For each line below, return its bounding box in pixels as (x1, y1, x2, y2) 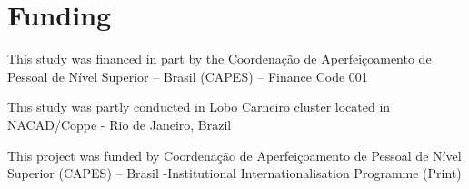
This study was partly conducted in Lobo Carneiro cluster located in (7, 97, 391, 116)
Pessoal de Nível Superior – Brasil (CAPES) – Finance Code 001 (7, 66, 368, 85)
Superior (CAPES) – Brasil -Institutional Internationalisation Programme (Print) (7, 164, 462, 183)
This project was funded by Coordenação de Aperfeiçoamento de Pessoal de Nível (7, 145, 462, 164)
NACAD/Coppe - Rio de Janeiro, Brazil (7, 114, 232, 134)
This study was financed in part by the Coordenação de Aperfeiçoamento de (7, 49, 432, 68)
